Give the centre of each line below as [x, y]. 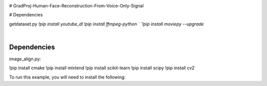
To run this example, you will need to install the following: [67, 77]
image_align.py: [25, 59]
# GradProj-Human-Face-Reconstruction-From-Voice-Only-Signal [76, 6]
